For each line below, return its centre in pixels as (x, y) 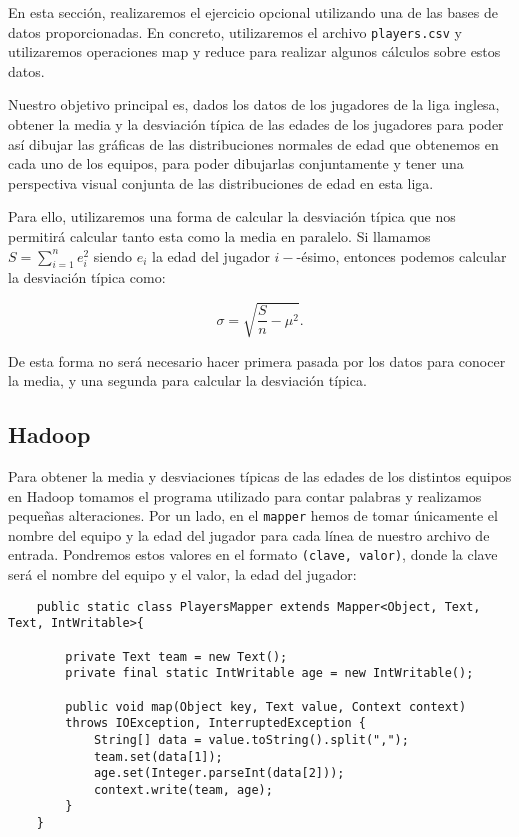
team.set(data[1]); (158, 756)
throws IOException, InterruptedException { (215, 723)
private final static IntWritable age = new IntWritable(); (269, 673)
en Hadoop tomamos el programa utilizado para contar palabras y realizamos (245, 495)
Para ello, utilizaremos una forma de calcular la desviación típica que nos (232, 216)
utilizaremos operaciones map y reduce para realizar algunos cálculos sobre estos (254, 51)
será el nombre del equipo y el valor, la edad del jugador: (182, 574)
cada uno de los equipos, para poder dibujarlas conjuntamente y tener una (236, 163)
